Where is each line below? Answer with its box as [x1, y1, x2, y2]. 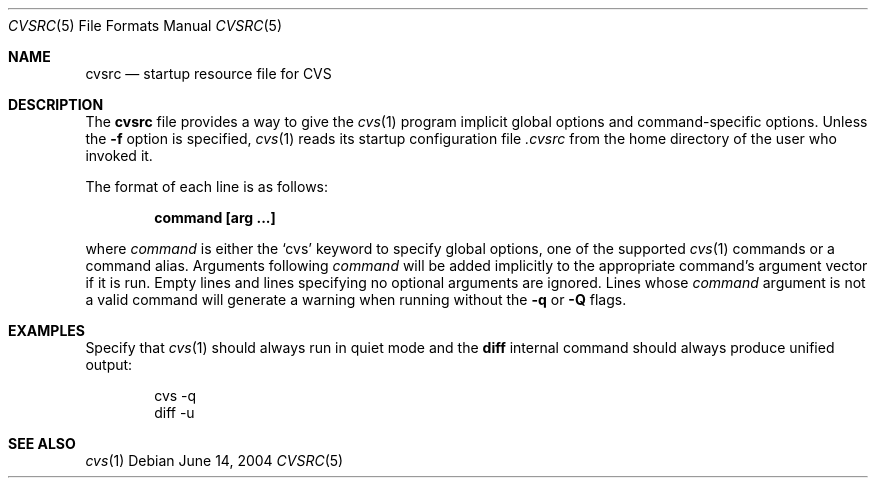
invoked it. [85, 147, 153, 164]
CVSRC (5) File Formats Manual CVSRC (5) [8, 17, 283, 34]
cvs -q [154, 387, 197, 404]
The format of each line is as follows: [85, 178, 329, 195]
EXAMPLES [8, 322, 85, 339]
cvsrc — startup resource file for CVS [85, 65, 332, 82]
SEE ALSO [8, 435, 76, 452]
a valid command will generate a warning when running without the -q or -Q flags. [85, 291, 627, 308]
